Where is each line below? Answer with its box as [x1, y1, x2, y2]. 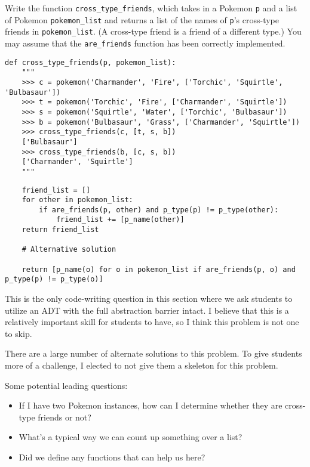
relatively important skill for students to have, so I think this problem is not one [5, 316, 299, 328]
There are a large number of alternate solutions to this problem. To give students [5, 347, 302, 360]
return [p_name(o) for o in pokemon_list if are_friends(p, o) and [22, 265, 296, 274]
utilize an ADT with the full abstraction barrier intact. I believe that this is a [5, 304, 289, 316]
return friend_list [22, 225, 99, 234]
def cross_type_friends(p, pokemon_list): [5, 58, 176, 67]
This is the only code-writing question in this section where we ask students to [5, 292, 293, 305]
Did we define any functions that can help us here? [19, 451, 205, 463]
